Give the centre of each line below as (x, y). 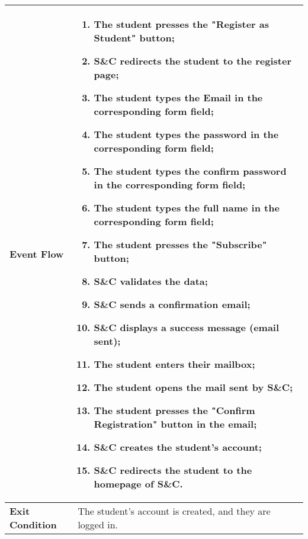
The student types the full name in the (187, 208)
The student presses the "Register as (182, 24)
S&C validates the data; (151, 281)
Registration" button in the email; (175, 424)
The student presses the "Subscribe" (180, 244)
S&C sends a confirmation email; (172, 304)
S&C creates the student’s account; (178, 447)
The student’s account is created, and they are (174, 511)
